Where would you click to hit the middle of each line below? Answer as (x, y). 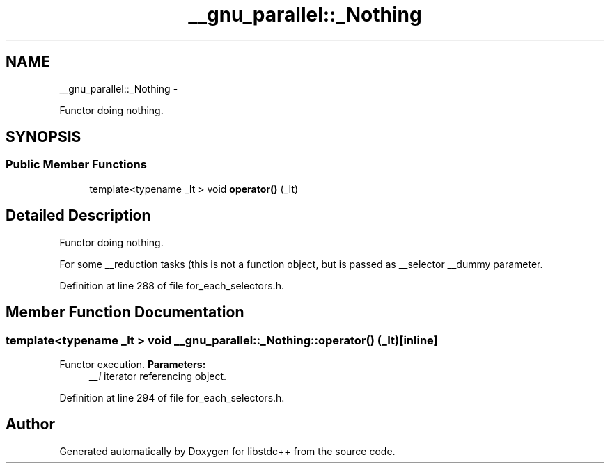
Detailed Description (78, 216)
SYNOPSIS (44, 137)
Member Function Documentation (125, 312)
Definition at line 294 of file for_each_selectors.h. (172, 397)
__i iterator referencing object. (158, 376)
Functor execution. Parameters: (133, 364)
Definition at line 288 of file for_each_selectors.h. (172, 285)
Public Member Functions (76, 165)
